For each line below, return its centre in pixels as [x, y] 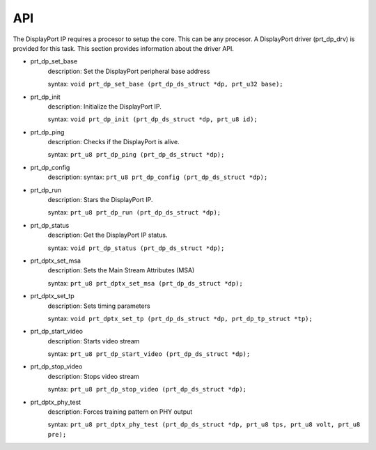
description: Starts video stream [94, 341]
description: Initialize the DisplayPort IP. [104, 106]
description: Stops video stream [93, 376]
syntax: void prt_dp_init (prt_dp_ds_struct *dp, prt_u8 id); [152, 119]
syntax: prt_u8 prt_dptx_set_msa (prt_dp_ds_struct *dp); [145, 283]
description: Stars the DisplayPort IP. [100, 200]
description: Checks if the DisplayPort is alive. [114, 142]
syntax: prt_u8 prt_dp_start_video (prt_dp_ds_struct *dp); [149, 354]
